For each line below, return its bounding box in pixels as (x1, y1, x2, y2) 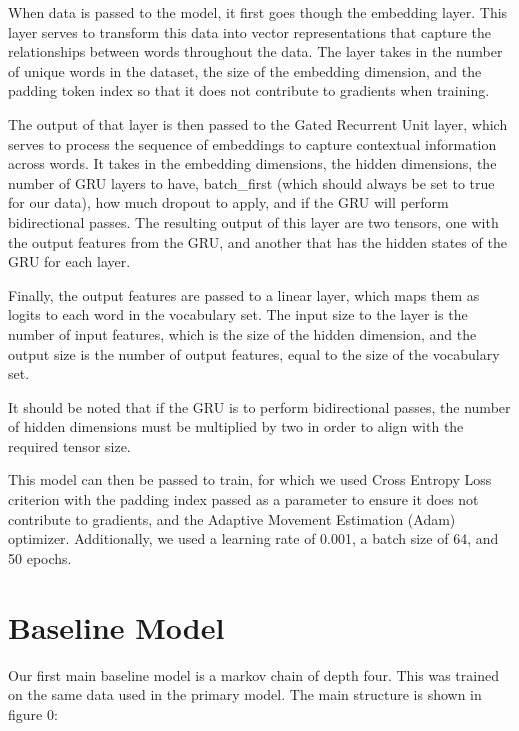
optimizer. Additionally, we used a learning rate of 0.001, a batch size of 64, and (8, 528, 499, 549)
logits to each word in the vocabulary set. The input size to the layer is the (8, 304, 468, 325)
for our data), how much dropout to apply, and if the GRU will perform (8, 192, 449, 213)
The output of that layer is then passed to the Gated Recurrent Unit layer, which (8, 113, 508, 134)
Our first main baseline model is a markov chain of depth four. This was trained (8, 664, 499, 685)
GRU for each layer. (8, 251, 131, 272)
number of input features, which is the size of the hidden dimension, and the (8, 323, 477, 344)
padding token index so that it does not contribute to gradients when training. (8, 80, 490, 101)
